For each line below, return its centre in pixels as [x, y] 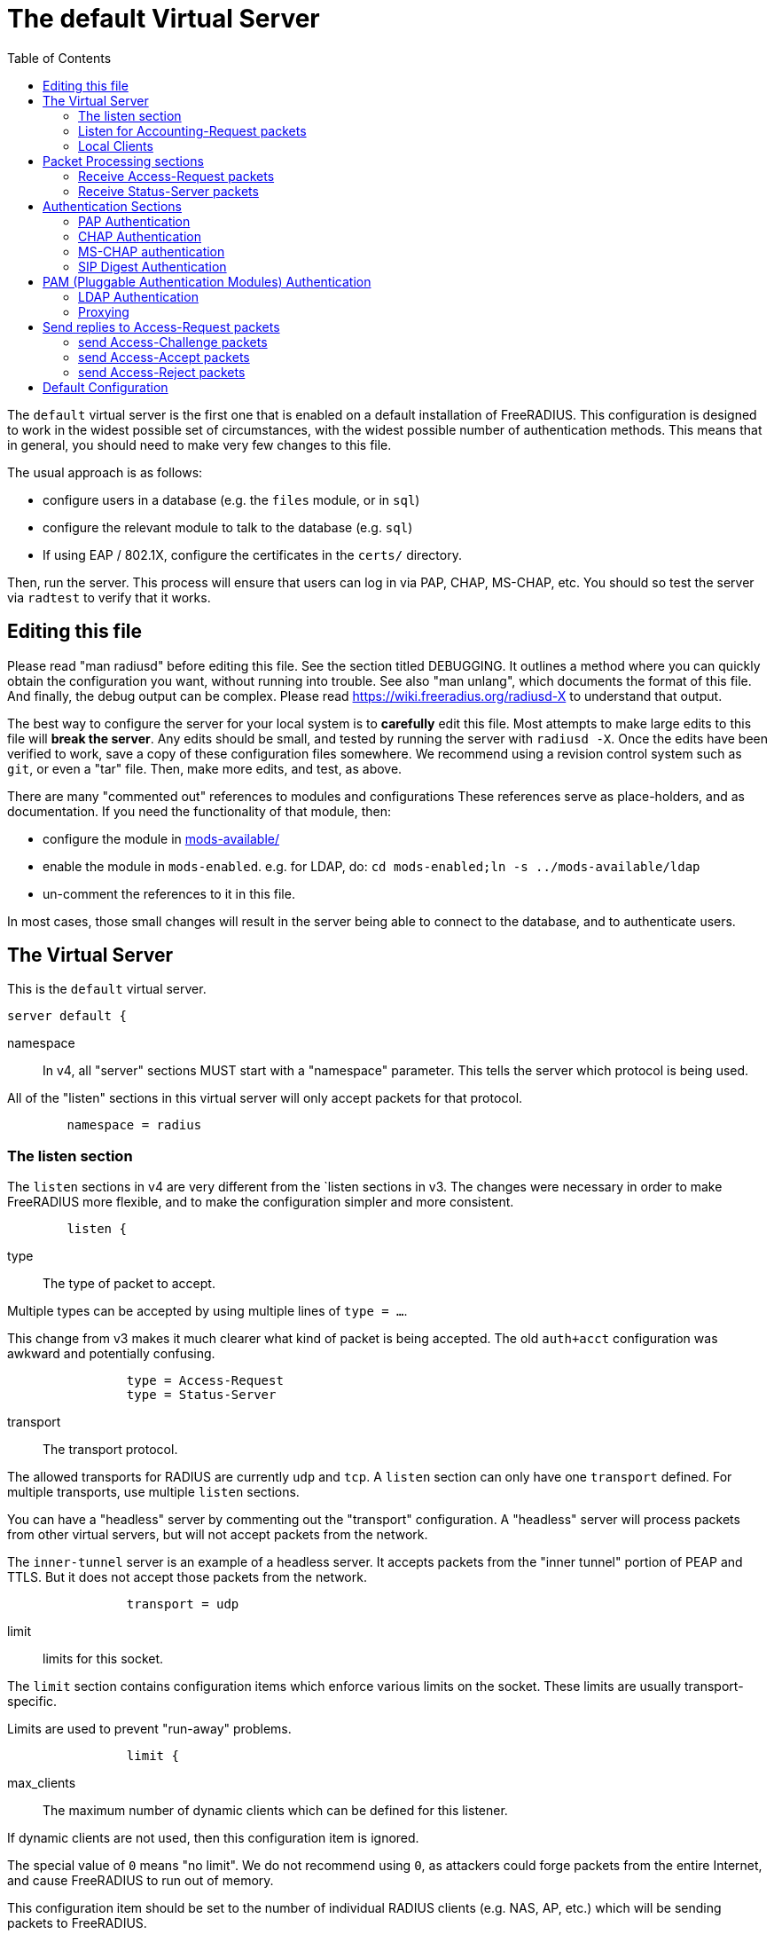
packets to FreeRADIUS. [77, 1923]
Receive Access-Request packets [176, 176]
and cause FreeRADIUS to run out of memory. [141, 1881]
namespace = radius [134, 1125]
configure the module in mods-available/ [161, 838]
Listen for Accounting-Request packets [192, 130]
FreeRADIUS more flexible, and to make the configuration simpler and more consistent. [261, 1202]
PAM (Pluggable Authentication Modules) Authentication [207, 281]
